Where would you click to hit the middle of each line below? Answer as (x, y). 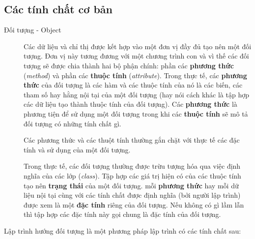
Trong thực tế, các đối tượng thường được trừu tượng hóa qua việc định (132, 166)
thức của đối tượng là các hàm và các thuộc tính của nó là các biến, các (133, 85)
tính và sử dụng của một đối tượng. (77, 149)
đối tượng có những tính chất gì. (72, 123)
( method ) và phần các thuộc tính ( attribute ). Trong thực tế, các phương (135, 75)
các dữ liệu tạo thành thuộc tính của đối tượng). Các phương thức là (130, 104)
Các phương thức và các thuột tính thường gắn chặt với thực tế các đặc (132, 140)
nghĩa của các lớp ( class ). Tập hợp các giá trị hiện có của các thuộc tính (132, 175)
